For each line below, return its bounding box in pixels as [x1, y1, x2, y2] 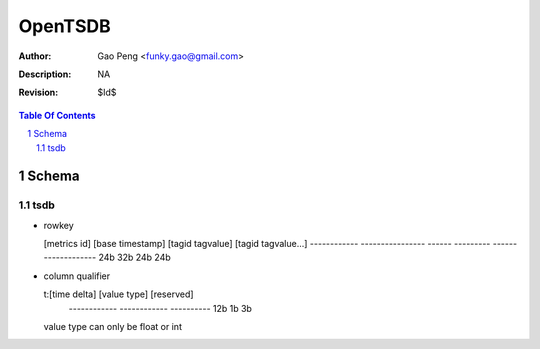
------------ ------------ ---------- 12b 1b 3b [68, 302, 252, 314]
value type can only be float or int [43, 321, 182, 332]
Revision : [18, 86, 59, 99]
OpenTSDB [18, 15, 111, 37]
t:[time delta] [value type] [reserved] [43, 288, 194, 300]
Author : [18, 50, 52, 62]
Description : [18, 68, 72, 80]
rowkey [43, 219, 74, 231]
